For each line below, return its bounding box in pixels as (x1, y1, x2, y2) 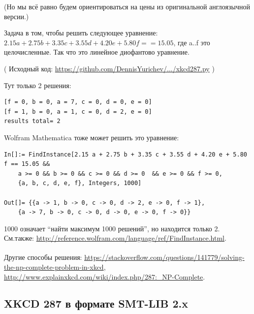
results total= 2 (4, 118, 61, 125)
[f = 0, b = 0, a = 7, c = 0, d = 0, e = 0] (4, 98, 152, 106)
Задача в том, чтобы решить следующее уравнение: (4, 28, 158, 38)
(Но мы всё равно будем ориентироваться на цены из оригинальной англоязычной (4, 1, 250, 11)
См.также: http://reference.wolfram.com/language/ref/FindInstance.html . (4, 233, 226, 243)
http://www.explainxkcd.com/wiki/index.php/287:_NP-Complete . (4, 271, 205, 282)
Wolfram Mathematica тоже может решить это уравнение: (4, 132, 179, 142)
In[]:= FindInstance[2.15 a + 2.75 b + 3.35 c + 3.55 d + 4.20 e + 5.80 (4, 151, 247, 158)
